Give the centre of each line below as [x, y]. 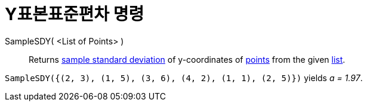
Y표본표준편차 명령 [75, 14]
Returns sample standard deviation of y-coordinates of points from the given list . [187, 59]
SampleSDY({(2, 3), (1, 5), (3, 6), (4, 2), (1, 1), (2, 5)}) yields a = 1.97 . [184, 78]
